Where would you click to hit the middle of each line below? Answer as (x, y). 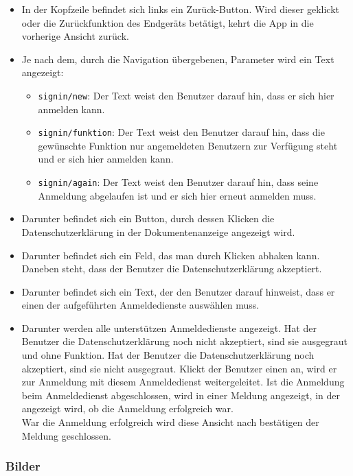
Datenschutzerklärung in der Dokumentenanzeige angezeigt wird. (158, 231)
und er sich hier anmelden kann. (106, 159)
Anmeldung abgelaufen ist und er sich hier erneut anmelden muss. (177, 195)
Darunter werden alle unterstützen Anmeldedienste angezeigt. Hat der (169, 328)
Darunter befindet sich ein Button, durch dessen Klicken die (148, 218)
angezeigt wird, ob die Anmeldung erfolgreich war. (127, 408)
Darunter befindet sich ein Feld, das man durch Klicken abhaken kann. (171, 255)
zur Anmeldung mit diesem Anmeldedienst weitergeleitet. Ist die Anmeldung (183, 382)
